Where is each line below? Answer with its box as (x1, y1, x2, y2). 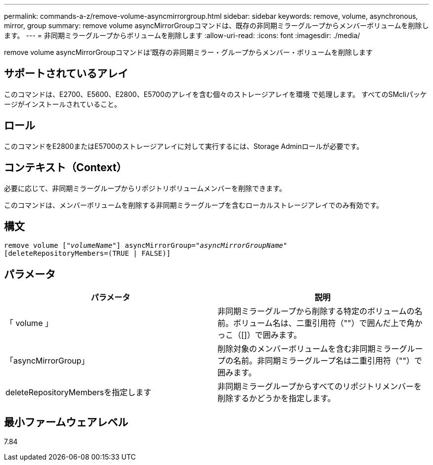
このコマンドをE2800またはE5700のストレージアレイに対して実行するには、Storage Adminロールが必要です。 (4, 141, 364, 150)
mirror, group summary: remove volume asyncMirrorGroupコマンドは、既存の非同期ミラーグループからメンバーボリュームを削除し (4, 21, 429, 30)
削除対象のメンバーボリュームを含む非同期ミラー (217, 344, 399, 354)
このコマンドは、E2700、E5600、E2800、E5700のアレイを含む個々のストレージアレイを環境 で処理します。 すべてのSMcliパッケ (4, 90, 427, 98)
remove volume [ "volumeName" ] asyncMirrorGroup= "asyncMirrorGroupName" (4, 241, 288, 250)
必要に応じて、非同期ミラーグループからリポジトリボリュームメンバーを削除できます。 (4, 184, 286, 192)
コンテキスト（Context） (4, 161, 127, 174)
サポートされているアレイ (4, 67, 129, 80)
